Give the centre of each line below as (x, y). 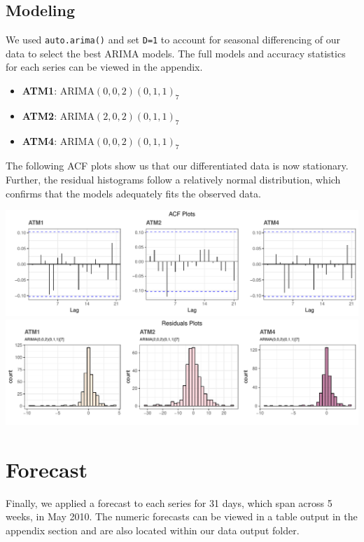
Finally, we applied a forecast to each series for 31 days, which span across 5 (169, 502)
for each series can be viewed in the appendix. (104, 67)
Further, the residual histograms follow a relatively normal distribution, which (173, 180)
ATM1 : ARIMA (58, 91)
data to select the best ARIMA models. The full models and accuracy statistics (176, 53)
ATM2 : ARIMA (58, 115)
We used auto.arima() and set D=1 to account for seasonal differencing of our (173, 40)
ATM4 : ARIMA (58, 140)
